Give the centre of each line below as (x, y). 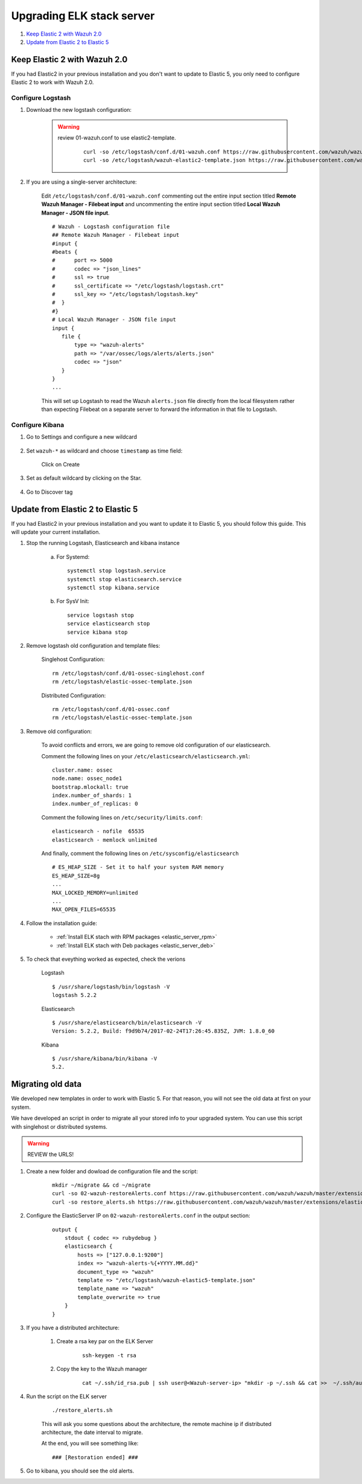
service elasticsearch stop (109, 624)
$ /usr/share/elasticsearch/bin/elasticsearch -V (127, 1022)
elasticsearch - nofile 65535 (98, 831)
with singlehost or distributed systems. (59, 1126)
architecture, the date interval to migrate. (92, 1433)
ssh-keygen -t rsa (110, 1355)
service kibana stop (97, 632)
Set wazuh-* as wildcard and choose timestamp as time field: (104, 451)
